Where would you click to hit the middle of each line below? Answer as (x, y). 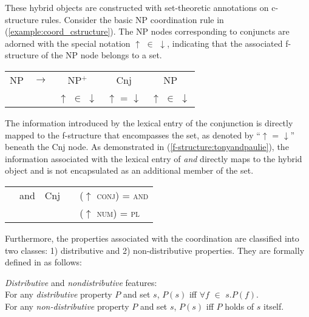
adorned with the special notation (68, 43)
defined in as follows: (43, 262)
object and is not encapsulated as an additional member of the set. (129, 170)
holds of (239, 306)
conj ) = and (123, 195)
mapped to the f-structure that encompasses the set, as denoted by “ (133, 135)
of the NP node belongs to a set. (102, 55)
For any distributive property (59, 294)
